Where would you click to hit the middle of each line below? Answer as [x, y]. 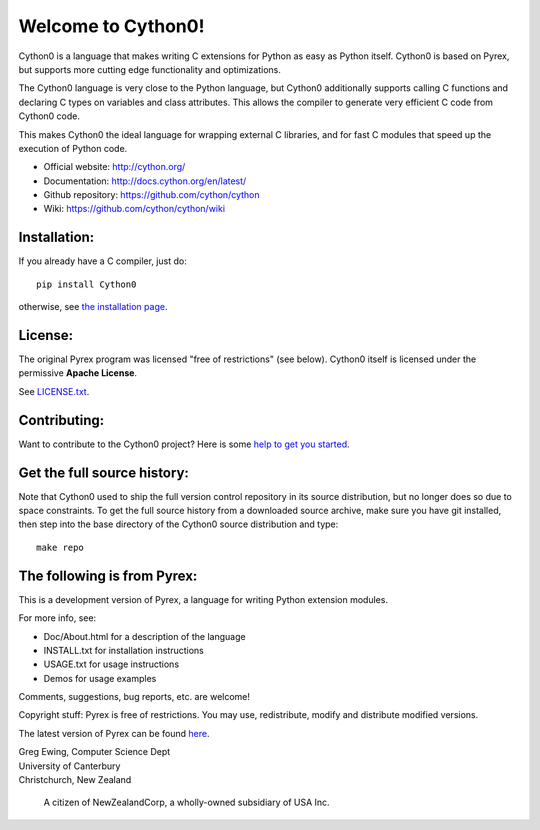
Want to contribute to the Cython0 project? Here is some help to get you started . [184, 444]
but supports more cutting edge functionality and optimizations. [150, 69]
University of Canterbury [69, 766]
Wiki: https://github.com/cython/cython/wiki [134, 209]
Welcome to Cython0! [111, 26]
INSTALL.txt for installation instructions [123, 650]
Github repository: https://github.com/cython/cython [151, 195]
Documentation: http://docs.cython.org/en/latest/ [145, 181]
